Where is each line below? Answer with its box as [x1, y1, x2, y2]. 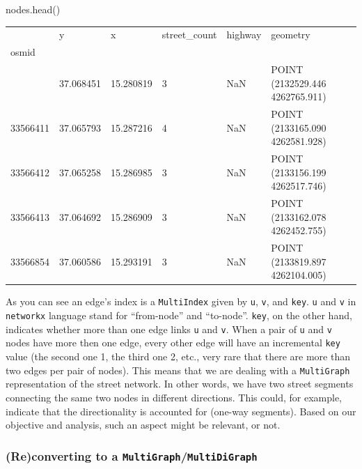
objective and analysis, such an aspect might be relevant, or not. [6, 417, 281, 432]
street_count [162, 27, 217, 42]
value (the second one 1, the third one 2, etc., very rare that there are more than [6, 349, 350, 364]
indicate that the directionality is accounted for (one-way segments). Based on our [6, 403, 356, 418]
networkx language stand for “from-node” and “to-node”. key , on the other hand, [6, 308, 352, 323]
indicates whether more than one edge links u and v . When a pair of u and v [6, 321, 332, 336]
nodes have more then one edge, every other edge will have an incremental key [6, 335, 340, 350]
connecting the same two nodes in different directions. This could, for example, [6, 390, 343, 404]
